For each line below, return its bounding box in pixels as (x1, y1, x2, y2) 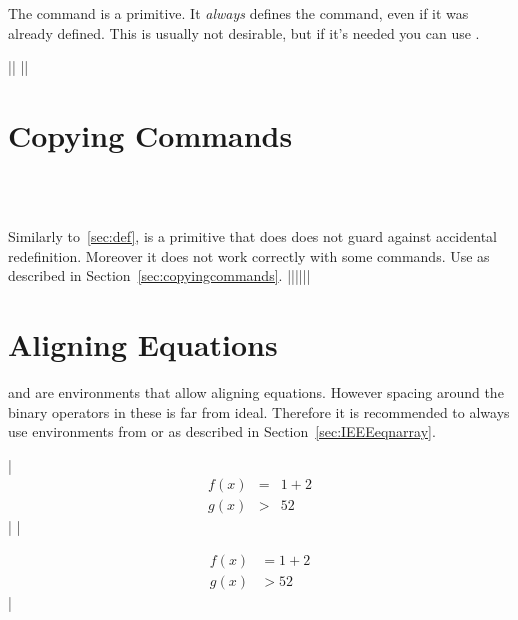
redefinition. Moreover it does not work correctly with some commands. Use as (8, 245, 490, 266)
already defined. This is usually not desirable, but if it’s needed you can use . (8, 22, 480, 43)
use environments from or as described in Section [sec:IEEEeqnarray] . (8, 421, 436, 442)
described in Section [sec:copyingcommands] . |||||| (8, 265, 311, 286)
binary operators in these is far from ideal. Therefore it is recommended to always (8, 401, 510, 422)
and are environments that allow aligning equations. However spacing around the (8, 382, 504, 402)
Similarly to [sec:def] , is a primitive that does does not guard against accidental (8, 226, 497, 247)
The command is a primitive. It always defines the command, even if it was (8, 3, 469, 23)
